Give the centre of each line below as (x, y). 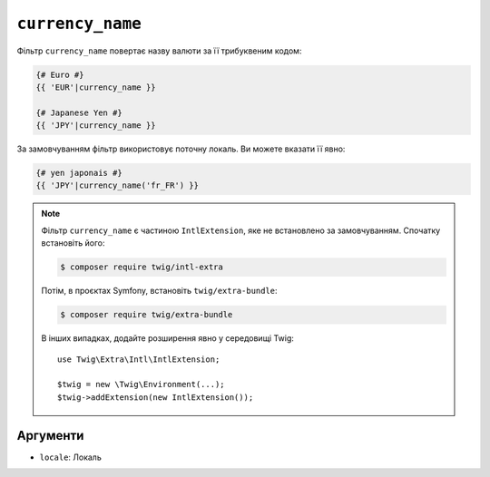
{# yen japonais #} (79, 173)
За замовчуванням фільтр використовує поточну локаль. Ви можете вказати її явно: (181, 149)
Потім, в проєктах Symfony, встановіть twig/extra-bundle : (159, 291)
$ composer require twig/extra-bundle (147, 315)
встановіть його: (73, 243)
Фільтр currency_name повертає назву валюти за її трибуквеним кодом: (159, 51)
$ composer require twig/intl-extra (142, 267)
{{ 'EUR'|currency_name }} (96, 87)
